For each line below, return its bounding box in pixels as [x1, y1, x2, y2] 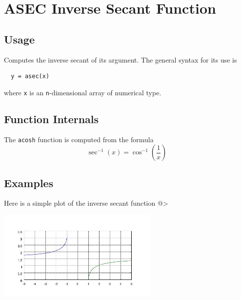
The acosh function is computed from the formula [4, 134, 154, 144]
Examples [4, 175, 54, 190]
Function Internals [4, 111, 99, 126]
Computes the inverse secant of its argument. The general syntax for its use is [4, 54, 237, 64]
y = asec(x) [11, 73, 50, 80]
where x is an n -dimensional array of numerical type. [4, 87, 161, 97]
